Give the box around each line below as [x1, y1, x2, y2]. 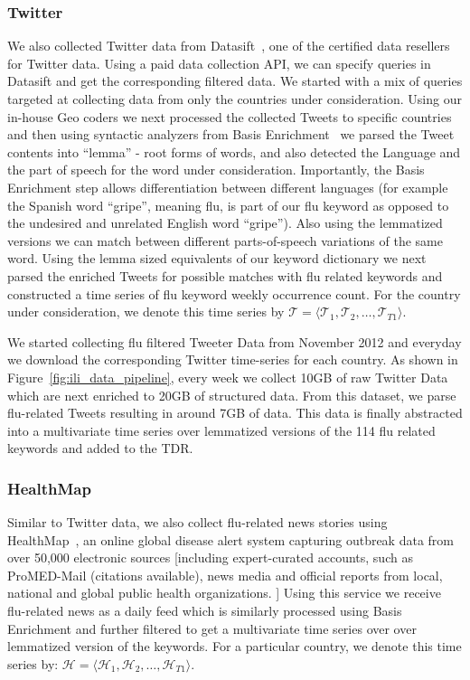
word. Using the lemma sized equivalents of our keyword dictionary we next [7, 249, 427, 268]
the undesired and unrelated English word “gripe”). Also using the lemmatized [7, 213, 443, 232]
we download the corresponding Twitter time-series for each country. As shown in [7, 350, 458, 369]
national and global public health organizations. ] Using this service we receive [7, 583, 441, 602]
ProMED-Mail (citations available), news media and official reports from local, [7, 565, 443, 584]
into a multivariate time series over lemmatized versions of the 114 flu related [7, 420, 436, 439]
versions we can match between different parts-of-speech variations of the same [7, 231, 443, 250]
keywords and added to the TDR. [7, 439, 193, 458]
